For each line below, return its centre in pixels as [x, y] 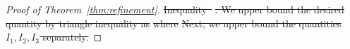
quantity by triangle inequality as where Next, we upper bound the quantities [174, 23]
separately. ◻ [72, 37]
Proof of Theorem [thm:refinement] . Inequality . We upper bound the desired [175, 9]
